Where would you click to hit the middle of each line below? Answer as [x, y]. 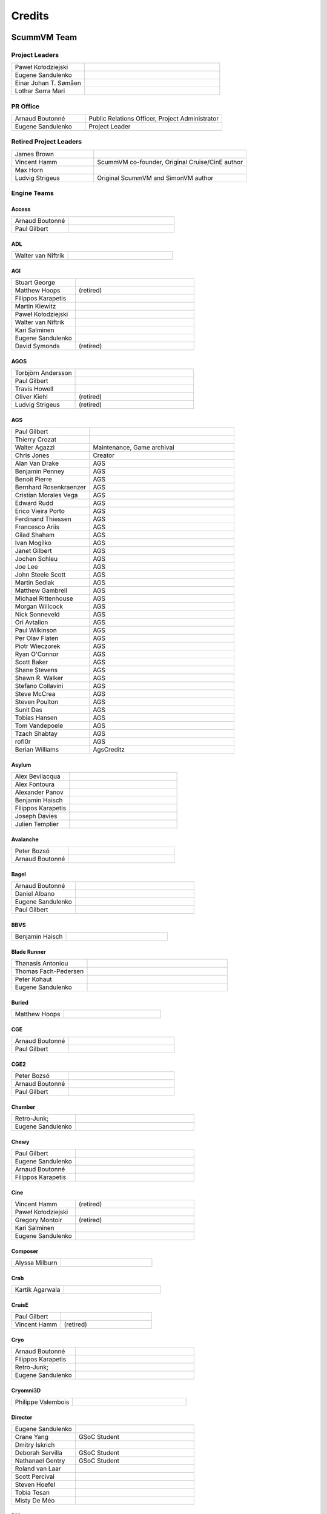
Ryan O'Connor [37, 654]
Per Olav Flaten [37, 638]
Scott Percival [35, 1476]
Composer [25, 1251]
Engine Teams [32, 193]
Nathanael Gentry [40, 1461]
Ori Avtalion [31, 623]
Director [22, 1417]
